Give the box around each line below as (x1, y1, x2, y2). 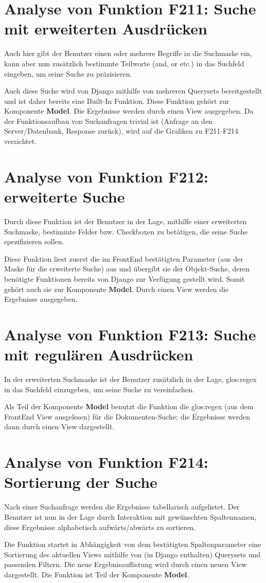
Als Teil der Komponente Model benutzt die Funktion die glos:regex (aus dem (4, 401, 254, 412)
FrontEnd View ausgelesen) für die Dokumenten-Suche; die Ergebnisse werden (4, 411, 251, 422)
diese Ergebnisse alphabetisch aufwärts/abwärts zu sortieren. (4, 521, 196, 532)
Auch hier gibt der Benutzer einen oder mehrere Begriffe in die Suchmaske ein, (4, 48, 252, 59)
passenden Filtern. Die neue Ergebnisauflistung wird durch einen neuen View (4, 559, 247, 570)
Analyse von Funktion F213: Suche (4, 323, 256, 344)
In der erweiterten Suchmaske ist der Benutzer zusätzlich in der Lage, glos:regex (4, 374, 257, 385)
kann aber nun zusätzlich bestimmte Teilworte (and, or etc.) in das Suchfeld (4, 58, 244, 68)
